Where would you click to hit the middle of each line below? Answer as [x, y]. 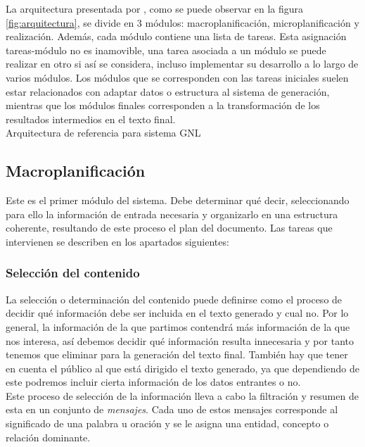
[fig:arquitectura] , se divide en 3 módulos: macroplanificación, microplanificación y [182, 22]
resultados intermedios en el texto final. [91, 119]
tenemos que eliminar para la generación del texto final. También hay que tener [177, 354]
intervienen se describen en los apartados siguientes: [117, 241]
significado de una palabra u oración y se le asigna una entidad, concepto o [167, 423]
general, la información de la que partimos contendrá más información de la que [178, 326]
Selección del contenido [73, 273]
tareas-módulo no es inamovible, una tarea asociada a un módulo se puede [166, 50]
